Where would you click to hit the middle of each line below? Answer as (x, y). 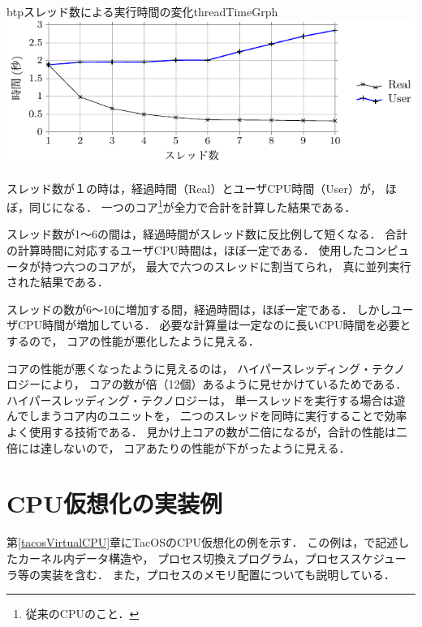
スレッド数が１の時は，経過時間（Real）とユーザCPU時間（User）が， (194, 188)
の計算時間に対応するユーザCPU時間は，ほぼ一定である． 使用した (185, 250)
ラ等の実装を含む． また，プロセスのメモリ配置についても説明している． (201, 574)
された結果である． (58, 282)
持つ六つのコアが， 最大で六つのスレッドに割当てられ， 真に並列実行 (226, 266)
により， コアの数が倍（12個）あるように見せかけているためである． (224, 384)
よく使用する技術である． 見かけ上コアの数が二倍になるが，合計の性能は (201, 432)
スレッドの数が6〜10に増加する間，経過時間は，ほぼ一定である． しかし (199, 309)
